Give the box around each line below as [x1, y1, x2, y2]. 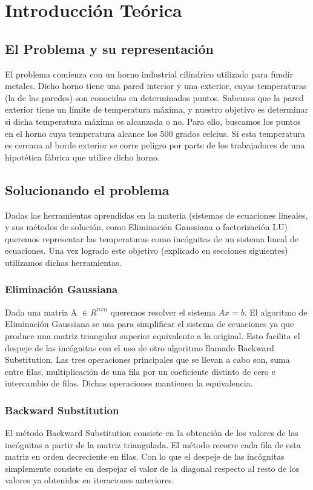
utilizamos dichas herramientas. [5, 256, 122, 268]
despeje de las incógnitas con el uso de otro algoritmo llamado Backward [5, 341, 274, 354]
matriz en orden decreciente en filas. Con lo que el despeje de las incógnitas [5, 450, 285, 463]
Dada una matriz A [5, 305, 77, 318]
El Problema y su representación [5, 39, 214, 58]
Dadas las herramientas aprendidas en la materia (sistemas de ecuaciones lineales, [5, 208, 308, 221]
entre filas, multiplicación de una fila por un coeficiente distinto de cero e [5, 365, 275, 377]
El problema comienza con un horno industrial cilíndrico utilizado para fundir [5, 67, 294, 80]
